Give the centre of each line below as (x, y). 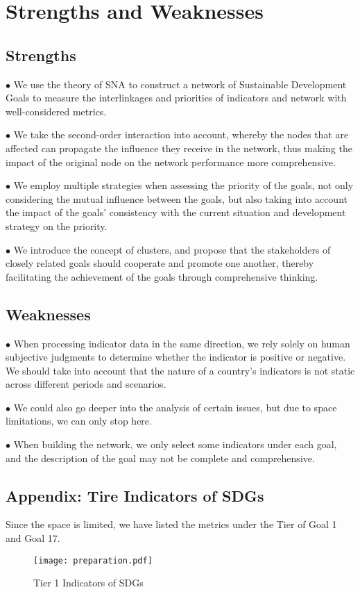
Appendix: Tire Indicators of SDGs (135, 495)
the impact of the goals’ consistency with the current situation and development (176, 212)
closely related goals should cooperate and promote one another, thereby (160, 263)
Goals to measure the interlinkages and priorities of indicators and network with (176, 98)
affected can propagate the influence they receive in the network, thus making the (179, 148)
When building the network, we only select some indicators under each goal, (175, 444)
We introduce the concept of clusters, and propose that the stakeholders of (172, 249)
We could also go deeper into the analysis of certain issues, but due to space (175, 407)
